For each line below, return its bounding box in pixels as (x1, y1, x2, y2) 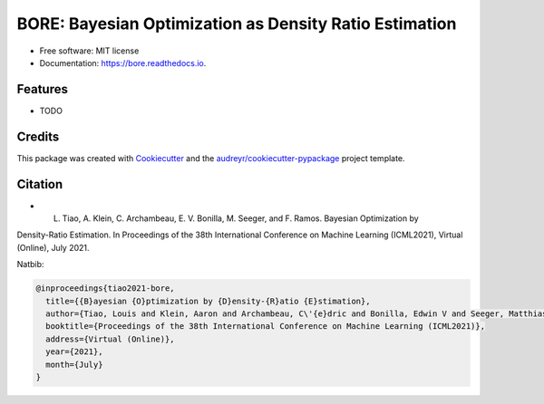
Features (16, 82, 68, 97)
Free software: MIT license (39, 45, 140, 56)
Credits (16, 129, 60, 144)
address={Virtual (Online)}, (45, 333, 176, 344)
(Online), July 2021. (16, 242, 90, 253)
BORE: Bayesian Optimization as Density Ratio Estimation (16, 14, 457, 34)
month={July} (45, 359, 103, 370)
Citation (16, 177, 63, 192)
